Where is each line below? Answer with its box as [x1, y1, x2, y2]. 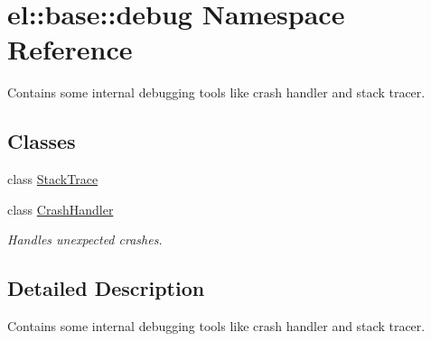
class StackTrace [7, 170, 98, 189]
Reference [7, 31, 133, 68]
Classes [7, 127, 76, 155]
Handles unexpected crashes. [7, 230, 163, 249]
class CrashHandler [7, 199, 114, 218]
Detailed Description [7, 274, 205, 302]
